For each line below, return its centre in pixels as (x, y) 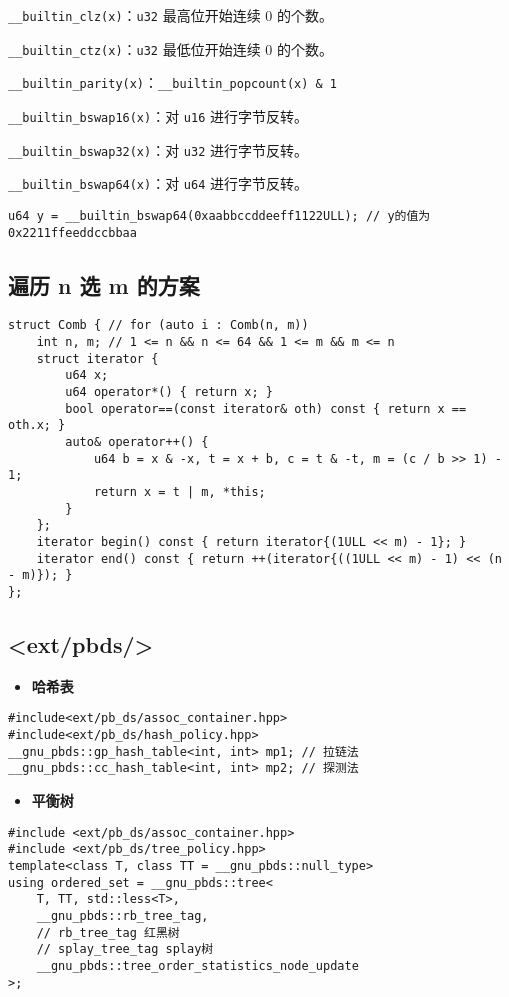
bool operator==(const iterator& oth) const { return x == (266, 408)
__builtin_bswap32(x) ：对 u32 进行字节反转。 (158, 149)
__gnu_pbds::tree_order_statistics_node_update (197, 965)
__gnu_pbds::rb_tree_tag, (122, 915)
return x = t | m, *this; (179, 492)
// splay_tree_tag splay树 (125, 949)
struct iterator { (97, 358)
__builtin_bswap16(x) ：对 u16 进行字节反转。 (158, 115)
